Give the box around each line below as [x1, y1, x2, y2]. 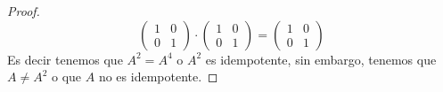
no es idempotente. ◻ [98, 67, 218, 86]
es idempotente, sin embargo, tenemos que [205, 50, 437, 68]
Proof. [7, 2, 40, 19]
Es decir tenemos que [7, 50, 123, 68]
